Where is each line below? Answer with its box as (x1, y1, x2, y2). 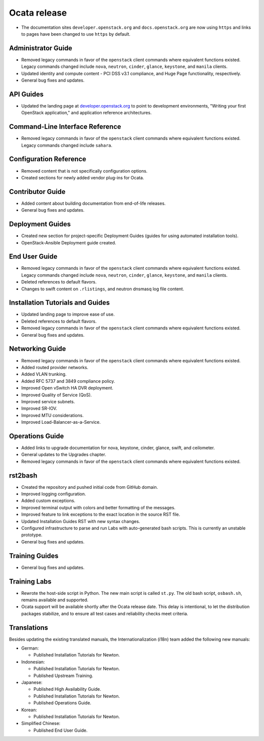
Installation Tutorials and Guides (9, 299, 110, 307)
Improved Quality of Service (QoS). (21, 392, 92, 398)
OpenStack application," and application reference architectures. (21, 110, 152, 116)
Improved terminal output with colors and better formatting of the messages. (21, 504, 176, 510)
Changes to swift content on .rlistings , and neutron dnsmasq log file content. (21, 286, 184, 292)
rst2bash (9, 471, 38, 479)
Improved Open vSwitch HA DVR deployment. (21, 385, 113, 391)
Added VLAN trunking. (21, 371, 67, 377)
